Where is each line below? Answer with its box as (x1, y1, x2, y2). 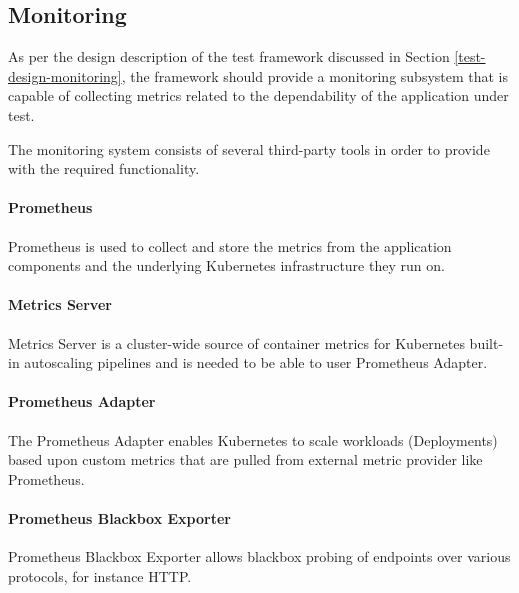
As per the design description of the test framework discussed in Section (8, 46, 450, 67)
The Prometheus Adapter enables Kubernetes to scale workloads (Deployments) (8, 429, 498, 450)
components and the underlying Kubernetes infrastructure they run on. (8, 255, 445, 276)
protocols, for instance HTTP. (8, 565, 192, 586)
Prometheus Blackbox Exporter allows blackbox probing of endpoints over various (8, 546, 511, 567)
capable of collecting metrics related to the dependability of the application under (8, 85, 509, 106)
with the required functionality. (8, 158, 200, 179)
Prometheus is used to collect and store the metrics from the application (8, 235, 452, 256)
